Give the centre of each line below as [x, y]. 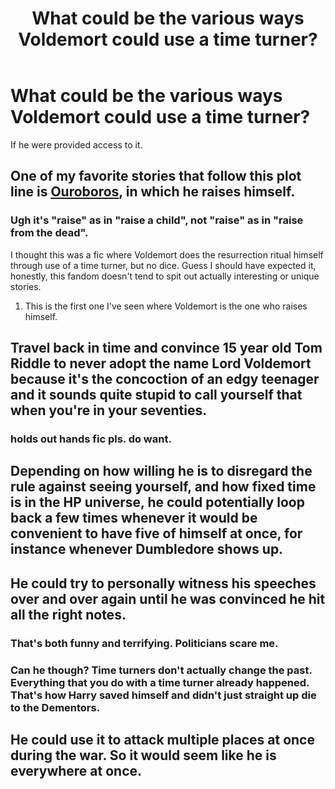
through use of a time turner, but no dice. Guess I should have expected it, [163, 265]
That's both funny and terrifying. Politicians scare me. [144, 643]
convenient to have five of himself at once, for [156, 533]
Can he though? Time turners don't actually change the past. [161, 670]
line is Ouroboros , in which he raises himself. [153, 192]
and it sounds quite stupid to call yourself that [156, 395]
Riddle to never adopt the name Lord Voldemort [161, 363]
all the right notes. [68, 614]
